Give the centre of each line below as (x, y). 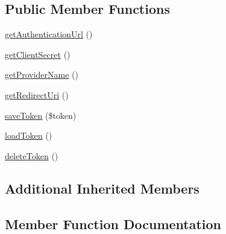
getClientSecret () (38, 54)
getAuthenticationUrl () (49, 34)
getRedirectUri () (37, 94)
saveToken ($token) (41, 115)
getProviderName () (42, 74)
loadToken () (29, 135)
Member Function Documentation (113, 223)
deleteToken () (32, 155)
